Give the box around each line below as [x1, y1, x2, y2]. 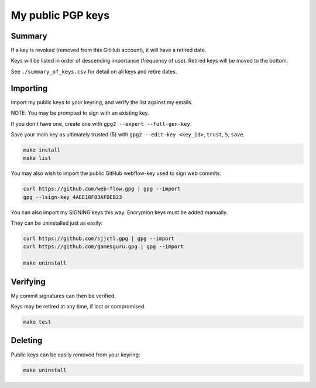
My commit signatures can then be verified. [11, 292, 116, 299]
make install [23, 146, 61, 153]
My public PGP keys [11, 9, 110, 22]
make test [23, 319, 51, 325]
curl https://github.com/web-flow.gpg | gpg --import [23, 186, 181, 193]
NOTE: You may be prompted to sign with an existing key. [11, 109, 149, 116]
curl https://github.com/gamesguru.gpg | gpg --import [23, 243, 184, 250]
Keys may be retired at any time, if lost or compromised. [11, 303, 146, 310]
